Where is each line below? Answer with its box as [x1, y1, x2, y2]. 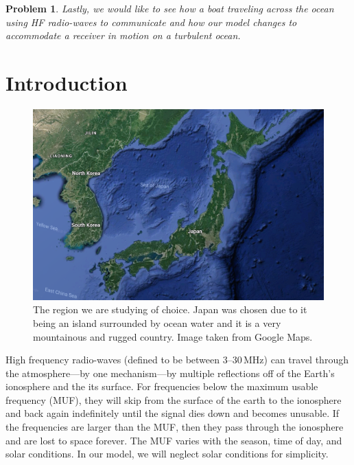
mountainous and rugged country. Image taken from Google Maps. [33, 329, 313, 343]
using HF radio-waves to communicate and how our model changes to [5, 14, 297, 29]
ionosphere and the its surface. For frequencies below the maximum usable [5, 379, 318, 394]
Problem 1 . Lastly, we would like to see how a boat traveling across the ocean [5, 1, 334, 15]
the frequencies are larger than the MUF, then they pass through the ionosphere [5, 420, 344, 434]
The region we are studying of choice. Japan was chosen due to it [33, 302, 307, 317]
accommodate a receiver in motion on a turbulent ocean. [5, 28, 241, 43]
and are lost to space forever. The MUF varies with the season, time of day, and [5, 433, 342, 447]
